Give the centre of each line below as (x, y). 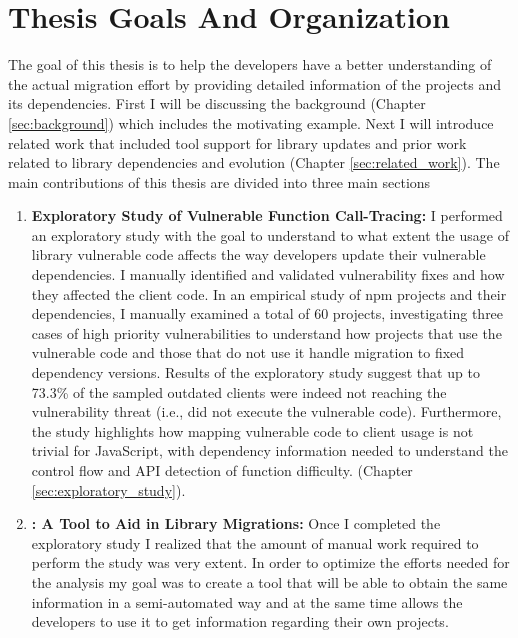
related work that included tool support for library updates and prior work (237, 142)
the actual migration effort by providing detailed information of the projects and (255, 83)
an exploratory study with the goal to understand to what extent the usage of (270, 234)
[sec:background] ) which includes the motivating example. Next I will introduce (251, 122)
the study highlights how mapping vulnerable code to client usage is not (252, 430)
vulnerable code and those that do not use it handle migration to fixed (248, 352)
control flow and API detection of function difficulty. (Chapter (222, 470)
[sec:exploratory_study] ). (108, 489)
